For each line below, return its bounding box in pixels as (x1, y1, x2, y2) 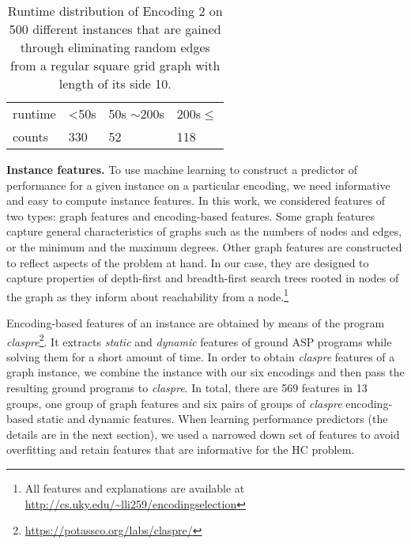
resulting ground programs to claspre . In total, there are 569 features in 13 (6, 380, 368, 396)
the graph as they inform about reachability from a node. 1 (6, 285, 288, 304)
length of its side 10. (58, 74, 172, 93)
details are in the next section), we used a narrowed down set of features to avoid (6, 425, 400, 442)
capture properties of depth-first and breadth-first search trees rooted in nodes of (6, 270, 399, 286)
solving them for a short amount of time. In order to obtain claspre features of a (6, 348, 395, 365)
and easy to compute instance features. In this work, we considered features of (6, 192, 385, 209)
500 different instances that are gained (9, 20, 221, 38)
